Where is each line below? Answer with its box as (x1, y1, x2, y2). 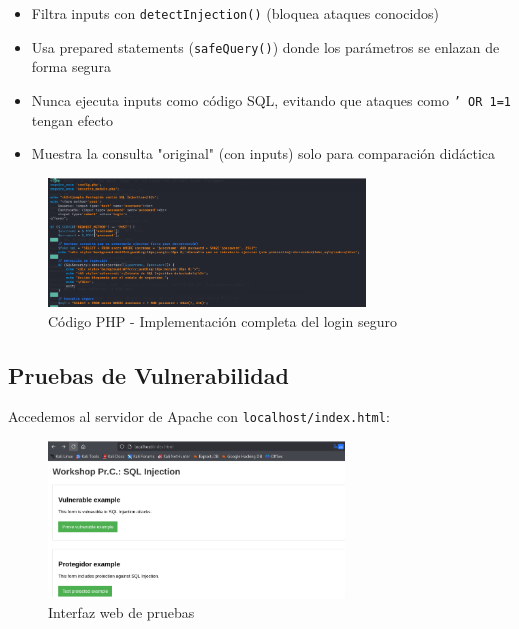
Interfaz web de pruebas (48, 602, 195, 623)
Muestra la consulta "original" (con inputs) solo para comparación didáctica (31, 143, 496, 164)
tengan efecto (31, 109, 114, 130)
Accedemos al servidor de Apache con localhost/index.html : (8, 406, 390, 427)
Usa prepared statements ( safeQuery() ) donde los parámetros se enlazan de (31, 36, 500, 57)
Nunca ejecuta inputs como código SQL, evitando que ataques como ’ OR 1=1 (31, 89, 511, 110)
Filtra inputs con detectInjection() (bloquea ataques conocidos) (31, 3, 440, 23)
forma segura (31, 56, 111, 77)
